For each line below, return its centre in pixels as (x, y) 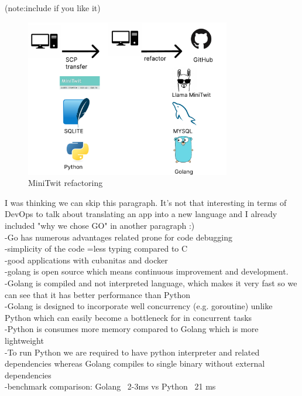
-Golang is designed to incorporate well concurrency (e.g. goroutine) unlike (139, 306)
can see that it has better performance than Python (98, 294)
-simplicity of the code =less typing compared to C (96, 248)
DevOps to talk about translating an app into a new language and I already (141, 214)
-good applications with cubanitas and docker (86, 260)
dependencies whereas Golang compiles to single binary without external (135, 363)
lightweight (24, 340)
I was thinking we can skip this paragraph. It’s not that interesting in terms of (146, 202)
